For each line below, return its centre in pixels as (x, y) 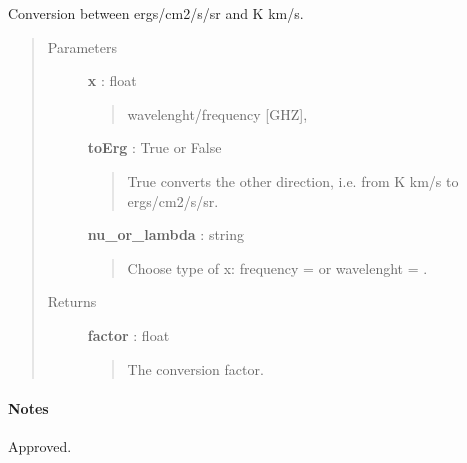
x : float (112, 80)
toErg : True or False (154, 147)
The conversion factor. (195, 368)
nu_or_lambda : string (166, 234)
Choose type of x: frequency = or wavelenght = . (277, 267)
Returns (72, 301)
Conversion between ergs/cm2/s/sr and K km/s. (156, 13)
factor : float (128, 334)
